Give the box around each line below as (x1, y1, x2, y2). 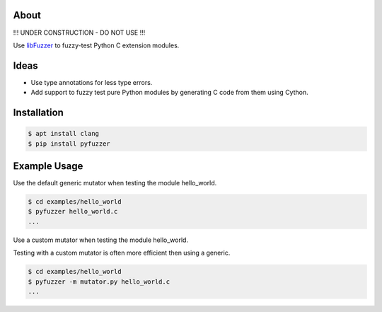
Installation (13, 107, 64, 119)
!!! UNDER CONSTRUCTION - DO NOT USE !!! (13, 28, 146, 37)
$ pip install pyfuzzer (28, 139, 111, 148)
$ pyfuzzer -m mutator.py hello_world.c (28, 277, 170, 286)
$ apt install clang (28, 129, 99, 138)
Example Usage (13, 160, 83, 172)
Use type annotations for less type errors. (30, 78, 153, 86)
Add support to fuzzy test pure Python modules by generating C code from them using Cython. (30, 88, 308, 97)
